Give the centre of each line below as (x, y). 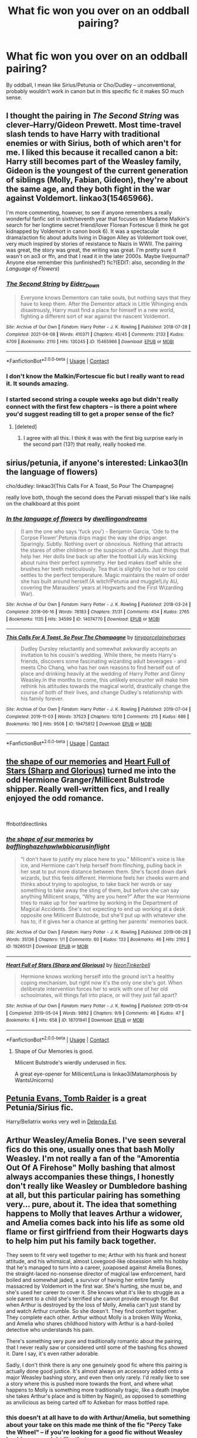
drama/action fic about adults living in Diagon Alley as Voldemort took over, (97, 237)
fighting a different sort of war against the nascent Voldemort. (95, 316)
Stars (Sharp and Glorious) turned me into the (91, 771)
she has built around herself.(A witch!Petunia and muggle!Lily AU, (99, 581)
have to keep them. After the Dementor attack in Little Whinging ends (104, 304)
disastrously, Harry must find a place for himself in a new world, (97, 310)
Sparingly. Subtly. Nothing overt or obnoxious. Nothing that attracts (101, 544)
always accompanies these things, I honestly (90, 1177)
